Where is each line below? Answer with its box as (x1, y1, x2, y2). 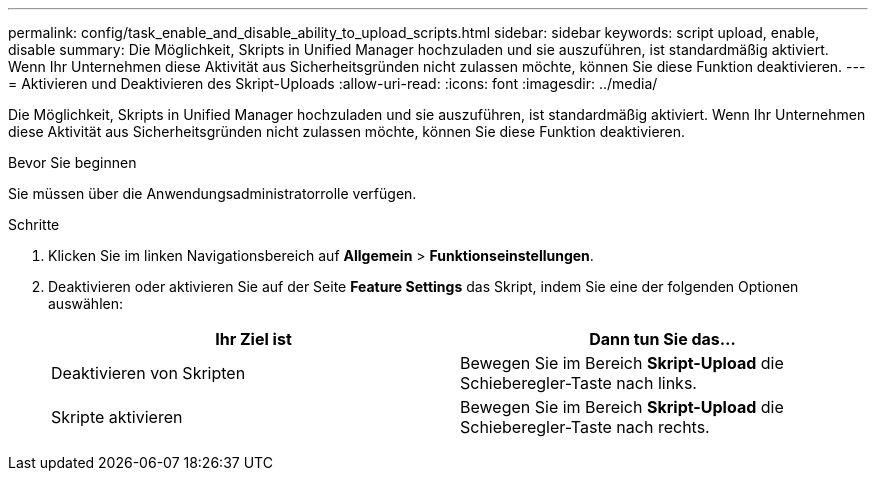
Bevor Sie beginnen (8, 154, 137, 171)
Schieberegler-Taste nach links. (460, 373, 697, 393)
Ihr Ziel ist (215, 329, 292, 349)
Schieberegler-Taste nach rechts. (460, 417, 710, 437)
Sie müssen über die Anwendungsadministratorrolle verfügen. (8, 185, 417, 202)
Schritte (8, 216, 60, 233)
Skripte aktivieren (51, 407, 183, 427)
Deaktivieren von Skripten (51, 363, 246, 383)
